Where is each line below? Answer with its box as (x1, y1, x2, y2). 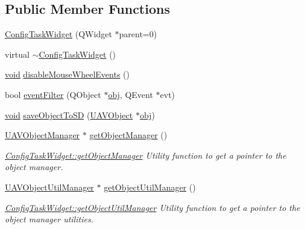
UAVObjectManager (5, 129, 80, 141)
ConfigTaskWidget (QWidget (5, 28, 112, 40)
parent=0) (119, 28, 157, 40)
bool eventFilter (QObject (5, 88, 101, 100)
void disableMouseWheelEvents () (5, 68, 130, 81)
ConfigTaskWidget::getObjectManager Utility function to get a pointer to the (5, 148, 286, 161)
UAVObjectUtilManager (5, 180, 94, 193)
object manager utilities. (5, 213, 93, 225)
